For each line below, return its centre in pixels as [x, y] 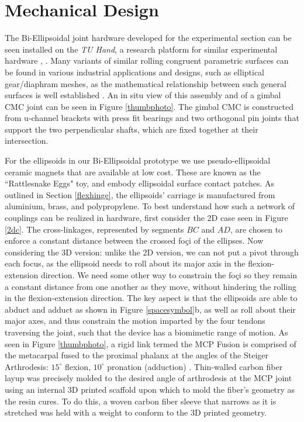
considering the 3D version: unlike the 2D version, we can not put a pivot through [152, 252]
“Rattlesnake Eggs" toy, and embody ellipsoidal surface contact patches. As [140, 183]
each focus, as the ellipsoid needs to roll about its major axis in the [125, 263]
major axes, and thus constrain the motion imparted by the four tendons [135, 321]
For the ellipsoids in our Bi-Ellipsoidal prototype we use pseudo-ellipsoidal [138, 160]
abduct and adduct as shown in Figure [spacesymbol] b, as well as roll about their [150, 309]
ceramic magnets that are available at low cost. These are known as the [133, 172]
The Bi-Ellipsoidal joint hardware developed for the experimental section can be [148, 38]
